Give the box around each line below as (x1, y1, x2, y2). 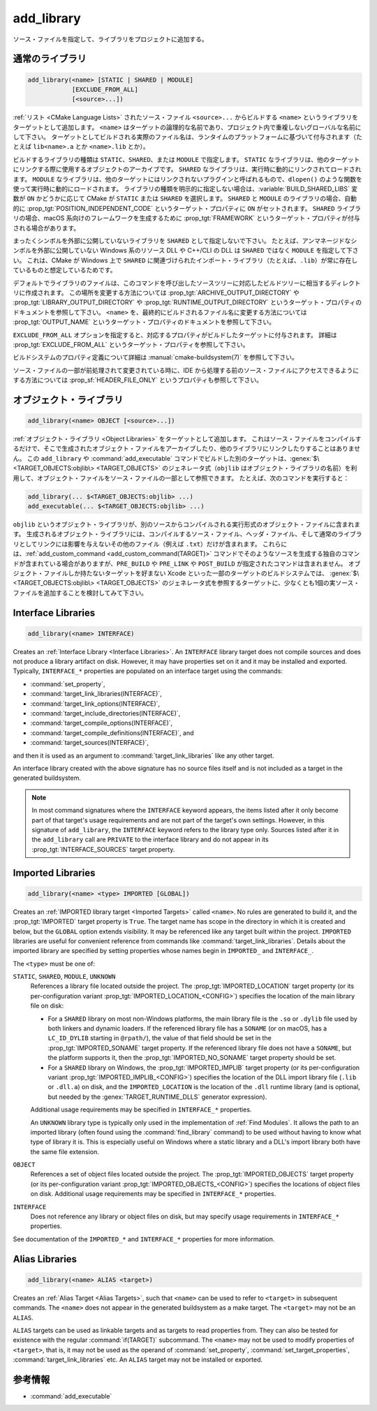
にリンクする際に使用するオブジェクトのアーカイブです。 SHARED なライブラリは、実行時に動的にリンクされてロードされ (13, 165, 362, 174)
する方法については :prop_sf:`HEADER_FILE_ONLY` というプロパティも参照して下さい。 (13, 376, 263, 384)
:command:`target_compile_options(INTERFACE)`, (30, 719, 173, 727)
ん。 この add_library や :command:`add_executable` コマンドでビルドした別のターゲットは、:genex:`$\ (13, 454, 320, 462)
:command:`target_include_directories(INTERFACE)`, (30, 709, 181, 718)
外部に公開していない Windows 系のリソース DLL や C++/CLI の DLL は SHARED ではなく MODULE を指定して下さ (37, 246, 359, 255)
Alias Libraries (13, 1253, 77, 1265)
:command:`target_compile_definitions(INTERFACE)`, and (30, 728, 195, 737)
